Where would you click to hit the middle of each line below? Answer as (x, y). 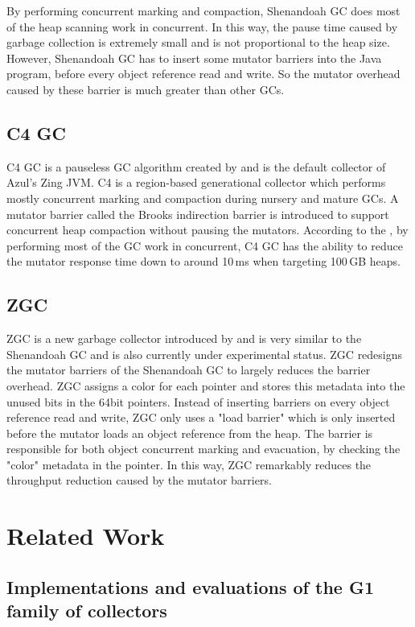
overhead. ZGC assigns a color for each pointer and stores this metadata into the (206, 385)
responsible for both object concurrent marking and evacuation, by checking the (203, 449)
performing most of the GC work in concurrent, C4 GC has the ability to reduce (205, 245)
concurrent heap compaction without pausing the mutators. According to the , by (207, 230)
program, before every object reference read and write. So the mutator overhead (203, 74)
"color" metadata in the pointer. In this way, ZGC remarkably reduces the (189, 464)
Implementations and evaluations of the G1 (190, 586)
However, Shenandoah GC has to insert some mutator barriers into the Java (194, 58)
